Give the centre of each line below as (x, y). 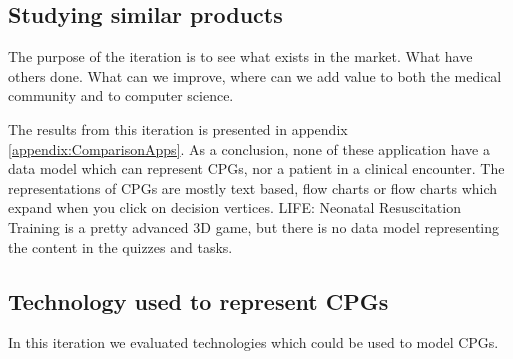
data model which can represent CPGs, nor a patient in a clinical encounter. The (256, 168)
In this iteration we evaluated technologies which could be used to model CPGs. (253, 342)
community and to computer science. (121, 95)
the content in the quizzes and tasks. (120, 246)
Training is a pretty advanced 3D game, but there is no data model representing (254, 226)
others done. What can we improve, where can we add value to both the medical (255, 75)
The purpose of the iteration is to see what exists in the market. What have (240, 56)
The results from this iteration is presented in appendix (178, 128)
